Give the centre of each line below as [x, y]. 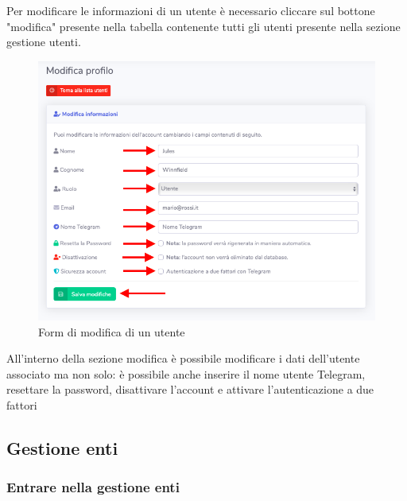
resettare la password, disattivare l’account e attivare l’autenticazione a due [190, 389]
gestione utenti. [44, 42]
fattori [22, 404]
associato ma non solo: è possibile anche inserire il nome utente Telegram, [186, 373]
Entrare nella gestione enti [93, 487]
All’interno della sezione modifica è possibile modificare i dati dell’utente [183, 358]
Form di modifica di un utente [112, 331]
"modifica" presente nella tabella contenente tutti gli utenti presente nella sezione [203, 26]
